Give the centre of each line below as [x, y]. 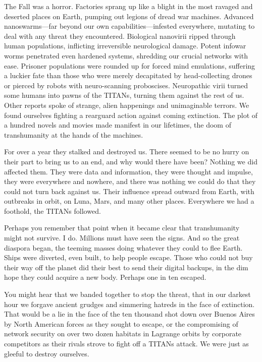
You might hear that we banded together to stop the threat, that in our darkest [127, 294]
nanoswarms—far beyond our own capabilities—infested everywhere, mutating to [129, 26]
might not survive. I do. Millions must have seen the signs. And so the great [122, 238]
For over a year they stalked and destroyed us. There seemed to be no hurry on [127, 152]
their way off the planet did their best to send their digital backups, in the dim [126, 267]
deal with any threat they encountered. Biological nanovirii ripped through [120, 36]
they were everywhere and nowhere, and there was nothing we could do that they [130, 181]
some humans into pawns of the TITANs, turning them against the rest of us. [124, 95]
